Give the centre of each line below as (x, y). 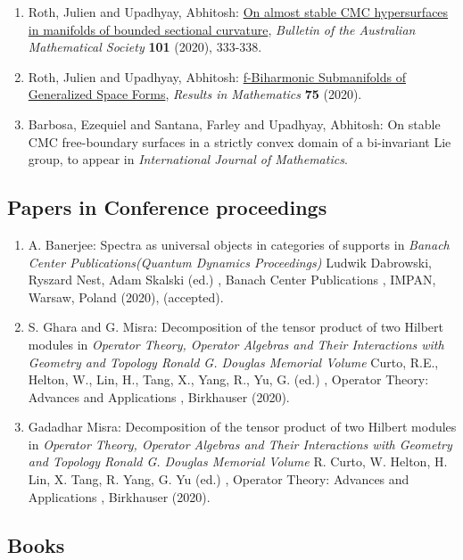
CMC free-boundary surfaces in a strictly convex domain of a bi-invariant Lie (240, 141)
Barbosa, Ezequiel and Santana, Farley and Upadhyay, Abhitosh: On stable (234, 124)
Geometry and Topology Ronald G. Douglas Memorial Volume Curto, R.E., (233, 362)
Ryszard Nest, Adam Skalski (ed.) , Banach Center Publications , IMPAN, (232, 280)
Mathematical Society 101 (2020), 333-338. (145, 47)
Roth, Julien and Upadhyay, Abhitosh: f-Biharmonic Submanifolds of (217, 76)
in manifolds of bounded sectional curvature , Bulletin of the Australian (222, 29)
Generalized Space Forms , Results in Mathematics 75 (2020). (195, 94)
